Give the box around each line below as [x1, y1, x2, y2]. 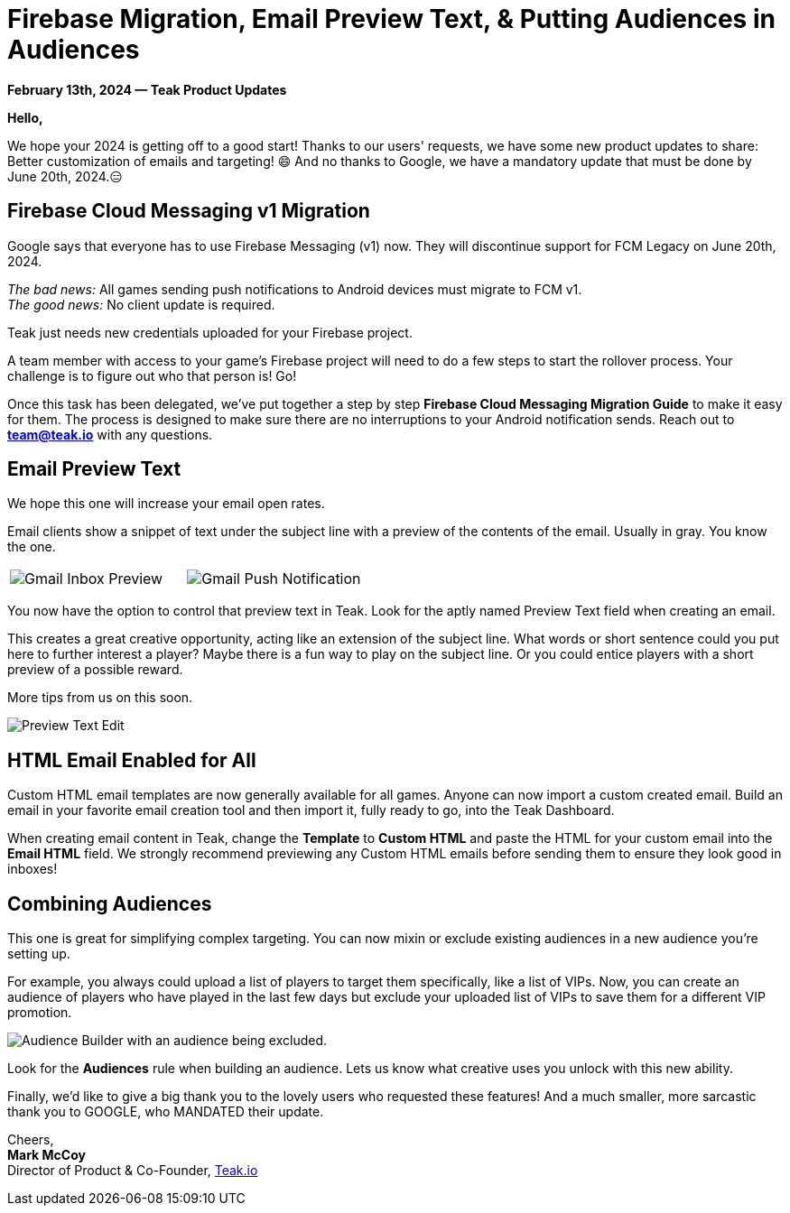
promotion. [7, 1005, 72, 1021]
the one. [7, 539, 56, 555]
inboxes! [7, 861, 58, 877]
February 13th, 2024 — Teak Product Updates [7, 81, 287, 97]
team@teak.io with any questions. [7, 426, 213, 442]
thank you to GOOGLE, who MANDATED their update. [7, 1104, 324, 1120]
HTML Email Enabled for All [7, 748, 256, 772]
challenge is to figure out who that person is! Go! [7, 367, 297, 384]
